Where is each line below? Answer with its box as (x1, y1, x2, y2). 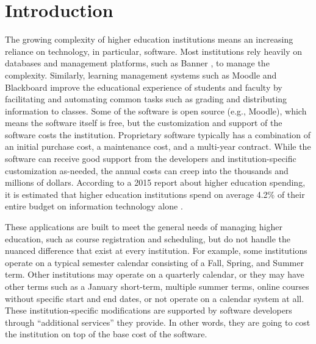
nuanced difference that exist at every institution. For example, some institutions (5, 244, 307, 257)
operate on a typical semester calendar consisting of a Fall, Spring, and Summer (5, 256, 304, 269)
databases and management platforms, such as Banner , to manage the (5, 57, 270, 69)
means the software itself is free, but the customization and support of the (5, 116, 282, 129)
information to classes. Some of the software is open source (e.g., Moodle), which (5, 104, 307, 117)
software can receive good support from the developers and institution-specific (5, 152, 296, 165)
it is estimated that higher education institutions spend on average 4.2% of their (5, 188, 305, 200)
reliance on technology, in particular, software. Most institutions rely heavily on (5, 44, 303, 57)
